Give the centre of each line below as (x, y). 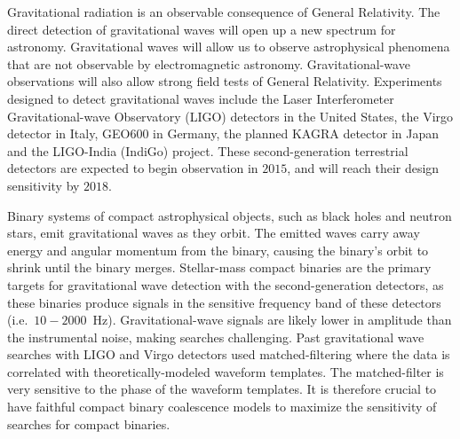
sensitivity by (44, 185)
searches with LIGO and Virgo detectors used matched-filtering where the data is (229, 354)
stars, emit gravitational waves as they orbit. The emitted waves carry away (214, 233)
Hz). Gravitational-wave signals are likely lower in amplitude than (272, 320)
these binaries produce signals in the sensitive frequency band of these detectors (224, 302)
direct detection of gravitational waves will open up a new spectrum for (202, 29)
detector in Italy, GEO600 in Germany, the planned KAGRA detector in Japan (223, 133)
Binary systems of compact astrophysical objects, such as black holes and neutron (230, 215)
